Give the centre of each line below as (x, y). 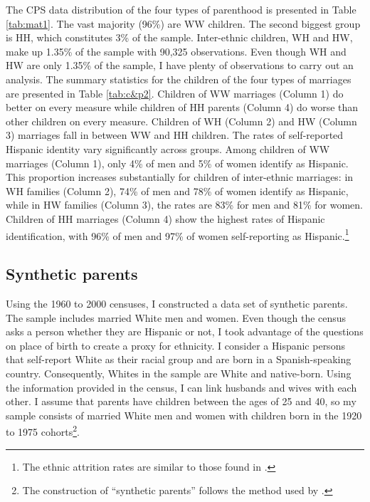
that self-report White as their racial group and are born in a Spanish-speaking (179, 359)
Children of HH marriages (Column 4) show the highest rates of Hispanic (165, 218)
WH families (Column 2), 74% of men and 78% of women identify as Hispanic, (177, 190)
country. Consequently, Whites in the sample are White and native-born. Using (179, 373)
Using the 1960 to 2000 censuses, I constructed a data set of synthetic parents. (177, 303)
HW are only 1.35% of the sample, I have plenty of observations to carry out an (180, 65)
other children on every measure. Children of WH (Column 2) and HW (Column (181, 121)
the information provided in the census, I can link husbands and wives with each (181, 387)
